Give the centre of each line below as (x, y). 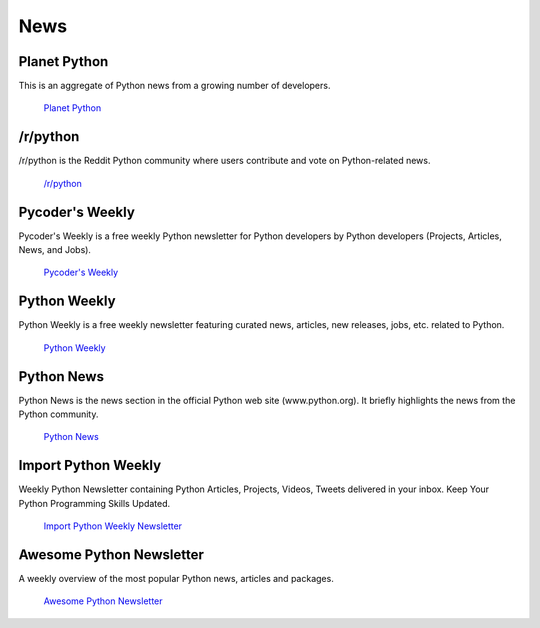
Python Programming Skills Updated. (94, 503)
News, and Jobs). (55, 250)
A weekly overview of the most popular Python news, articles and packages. (176, 579)
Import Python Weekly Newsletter (113, 526)
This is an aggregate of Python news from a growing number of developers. (174, 86)
